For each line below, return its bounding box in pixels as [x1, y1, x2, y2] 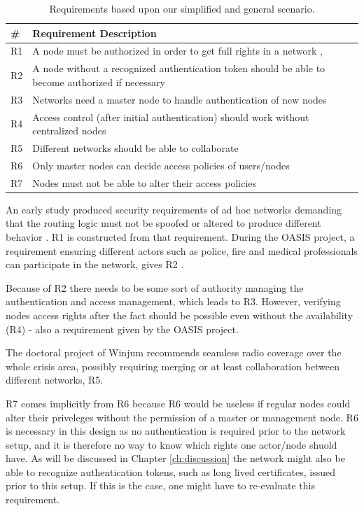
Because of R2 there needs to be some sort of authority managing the [6, 280, 304, 295]
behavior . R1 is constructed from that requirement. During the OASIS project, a [6, 229, 355, 244]
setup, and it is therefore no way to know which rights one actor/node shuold [6, 437, 337, 451]
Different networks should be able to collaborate [32, 141, 239, 155]
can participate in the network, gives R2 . [6, 257, 184, 272]
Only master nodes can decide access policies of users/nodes [32, 157, 290, 172]
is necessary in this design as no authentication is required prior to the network [6, 423, 346, 438]
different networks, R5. [6, 372, 104, 387]
